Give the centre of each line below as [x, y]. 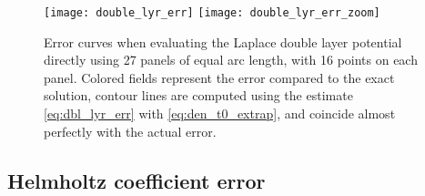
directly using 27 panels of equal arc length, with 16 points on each [231, 60]
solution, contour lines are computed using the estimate [198, 95]
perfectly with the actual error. [130, 131]
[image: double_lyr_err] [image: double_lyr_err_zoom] [212, 13]
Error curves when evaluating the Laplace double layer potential [223, 41]
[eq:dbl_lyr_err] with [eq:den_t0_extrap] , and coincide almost [220, 113]
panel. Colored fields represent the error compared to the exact [219, 77]
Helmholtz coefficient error [137, 180]
